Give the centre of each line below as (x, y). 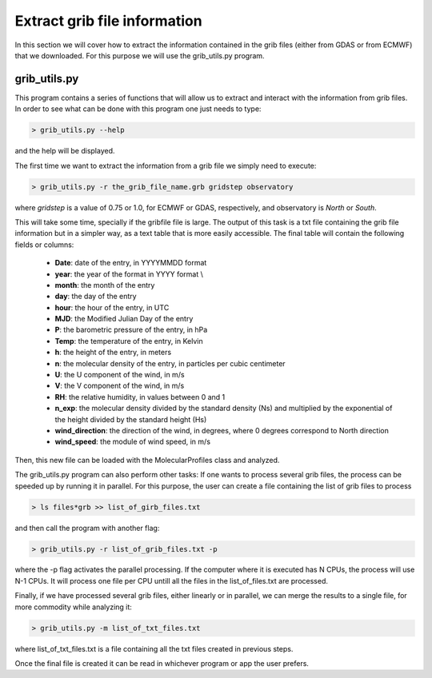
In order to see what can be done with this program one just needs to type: (138, 109)
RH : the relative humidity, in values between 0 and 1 (140, 397)
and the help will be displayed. (65, 151)
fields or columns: (44, 245)
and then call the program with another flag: (87, 528)
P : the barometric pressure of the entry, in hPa (131, 330)
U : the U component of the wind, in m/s (120, 375)
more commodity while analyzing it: (73, 607)
